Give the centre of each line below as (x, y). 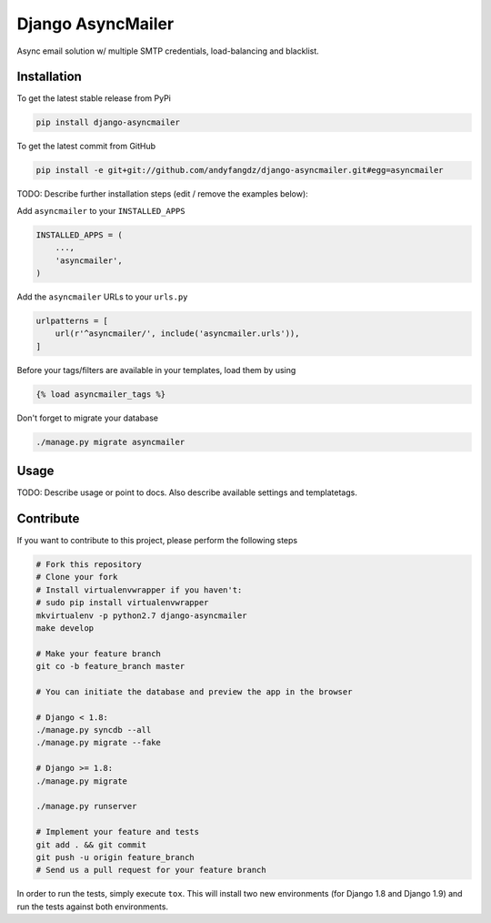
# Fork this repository (89, 565)
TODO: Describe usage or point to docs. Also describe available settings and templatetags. (187, 492)
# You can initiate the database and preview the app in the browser (194, 691)
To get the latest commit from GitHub (86, 147)
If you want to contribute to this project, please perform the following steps (157, 541)
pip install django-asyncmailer (108, 122)
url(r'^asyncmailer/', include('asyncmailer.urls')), (177, 334)
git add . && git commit (91, 845)
